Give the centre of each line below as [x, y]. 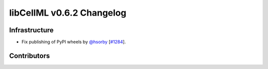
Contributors [30, 56]
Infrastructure [32, 30]
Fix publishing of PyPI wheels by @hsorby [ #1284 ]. [74, 42]
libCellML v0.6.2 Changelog [68, 13]
